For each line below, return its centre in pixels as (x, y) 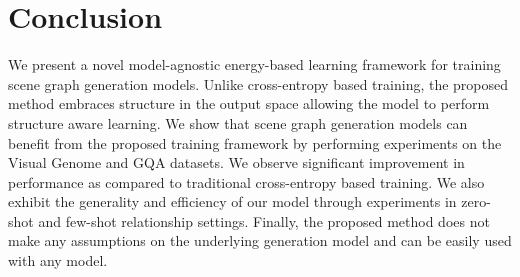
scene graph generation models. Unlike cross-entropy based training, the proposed (258, 83)
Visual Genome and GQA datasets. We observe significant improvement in (236, 162)
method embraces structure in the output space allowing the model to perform (249, 103)
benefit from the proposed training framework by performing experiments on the (255, 142)
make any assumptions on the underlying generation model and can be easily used (260, 240)
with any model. (58, 260)
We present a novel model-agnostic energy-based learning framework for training (254, 64)
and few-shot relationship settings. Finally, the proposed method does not (264, 220)
